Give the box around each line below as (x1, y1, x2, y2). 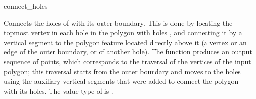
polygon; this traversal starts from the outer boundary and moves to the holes (4, 66, 241, 76)
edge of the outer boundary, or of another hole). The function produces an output (4, 47, 252, 57)
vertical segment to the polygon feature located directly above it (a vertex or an (4, 37, 247, 47)
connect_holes (4, 1, 48, 11)
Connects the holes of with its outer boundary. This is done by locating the (4, 17, 233, 28)
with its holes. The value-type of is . (4, 85, 113, 96)
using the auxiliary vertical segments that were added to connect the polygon (4, 76, 239, 86)
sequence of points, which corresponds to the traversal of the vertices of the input (4, 56, 251, 66)
